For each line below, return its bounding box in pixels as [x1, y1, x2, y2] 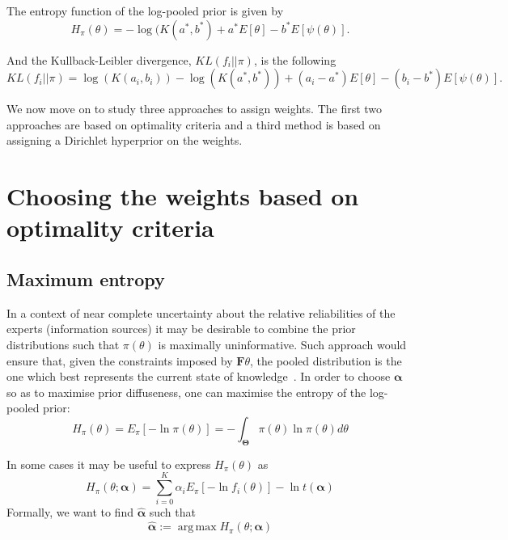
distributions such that [6, 335, 120, 352]
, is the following [253, 51, 337, 68]
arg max [177, 521, 217, 534]
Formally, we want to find [6, 504, 133, 521]
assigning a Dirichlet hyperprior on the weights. [6, 132, 243, 149]
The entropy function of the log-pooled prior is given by [6, 2, 284, 19]
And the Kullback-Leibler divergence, [6, 51, 192, 68]
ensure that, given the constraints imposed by [6, 352, 233, 369]
